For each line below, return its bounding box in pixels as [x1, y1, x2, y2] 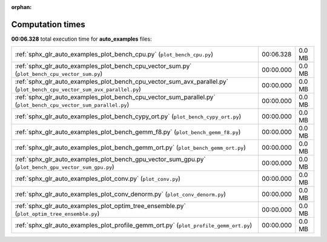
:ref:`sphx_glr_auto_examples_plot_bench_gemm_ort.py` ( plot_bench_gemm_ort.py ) [15, 143, 246, 152]
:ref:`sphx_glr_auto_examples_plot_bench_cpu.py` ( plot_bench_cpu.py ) [15, 50, 213, 59]
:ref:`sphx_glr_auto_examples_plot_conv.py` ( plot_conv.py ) [15, 175, 181, 183]
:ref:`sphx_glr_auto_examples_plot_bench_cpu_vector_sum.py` [15, 62, 192, 70]
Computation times [11, 19, 85, 30]
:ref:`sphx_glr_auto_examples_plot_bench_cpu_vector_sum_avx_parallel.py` [15, 78, 228, 86]
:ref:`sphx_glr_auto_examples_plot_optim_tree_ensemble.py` [15, 202, 186, 210]
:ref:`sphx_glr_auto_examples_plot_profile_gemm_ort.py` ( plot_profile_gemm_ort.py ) [15, 221, 253, 230]
